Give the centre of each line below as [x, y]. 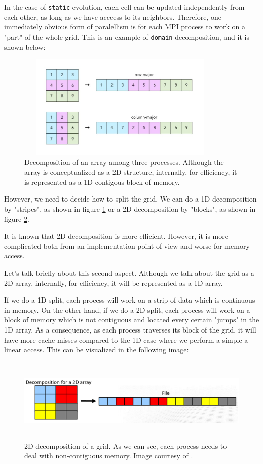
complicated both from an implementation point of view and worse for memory [127, 245]
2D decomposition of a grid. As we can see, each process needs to [126, 445]
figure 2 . [17, 219]
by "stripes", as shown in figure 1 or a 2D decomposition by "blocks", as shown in [130, 209]
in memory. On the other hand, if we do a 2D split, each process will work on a [127, 309]
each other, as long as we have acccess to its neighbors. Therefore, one [113, 16]
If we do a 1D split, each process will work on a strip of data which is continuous [130, 300]
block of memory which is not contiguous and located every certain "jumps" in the [132, 320]
